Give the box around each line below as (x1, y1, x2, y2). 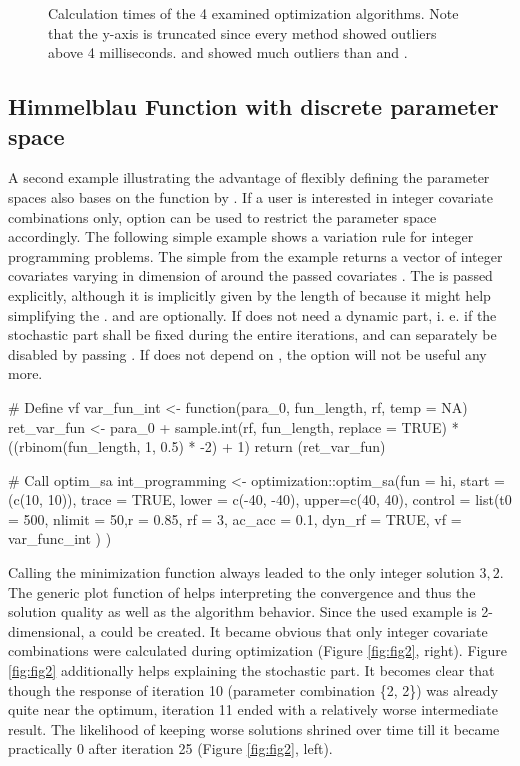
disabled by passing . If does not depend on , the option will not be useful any (8, 343, 487, 364)
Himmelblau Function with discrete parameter (8, 91, 499, 122)
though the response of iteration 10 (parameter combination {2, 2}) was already (8, 679, 499, 700)
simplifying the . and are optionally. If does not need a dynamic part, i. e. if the (8, 304, 497, 325)
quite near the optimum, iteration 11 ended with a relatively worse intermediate (8, 699, 498, 720)
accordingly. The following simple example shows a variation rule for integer (8, 226, 474, 247)
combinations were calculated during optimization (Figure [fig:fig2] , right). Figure (8, 640, 507, 661)
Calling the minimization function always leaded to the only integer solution (8, 562, 475, 583)
